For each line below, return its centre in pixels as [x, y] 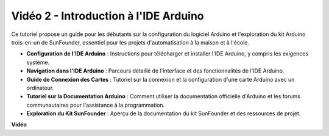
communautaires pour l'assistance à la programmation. [96, 105]
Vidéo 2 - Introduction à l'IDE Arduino [108, 16]
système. [38, 62]
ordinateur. [40, 88]
